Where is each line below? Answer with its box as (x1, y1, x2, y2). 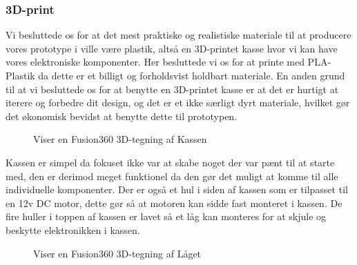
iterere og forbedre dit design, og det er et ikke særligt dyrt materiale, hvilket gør (6, 95, 350, 110)
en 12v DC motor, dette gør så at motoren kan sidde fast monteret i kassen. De (6, 195, 342, 210)
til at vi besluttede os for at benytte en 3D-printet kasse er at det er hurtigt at (6, 81, 339, 96)
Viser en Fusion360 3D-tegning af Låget (33, 246, 202, 260)
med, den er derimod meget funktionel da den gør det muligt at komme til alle (6, 168, 338, 183)
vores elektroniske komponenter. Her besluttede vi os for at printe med (6, 55, 305, 69)
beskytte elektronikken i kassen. (6, 222, 140, 237)
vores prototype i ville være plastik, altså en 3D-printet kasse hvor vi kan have (6, 41, 338, 55)
